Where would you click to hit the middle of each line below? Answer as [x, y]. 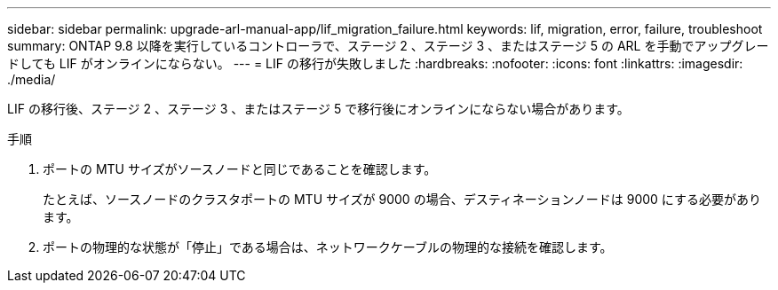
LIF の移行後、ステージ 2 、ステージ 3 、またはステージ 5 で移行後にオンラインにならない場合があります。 [318, 109]
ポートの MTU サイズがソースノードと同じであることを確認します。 [240, 169]
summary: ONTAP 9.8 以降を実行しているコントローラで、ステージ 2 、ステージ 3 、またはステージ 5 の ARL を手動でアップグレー [388, 46]
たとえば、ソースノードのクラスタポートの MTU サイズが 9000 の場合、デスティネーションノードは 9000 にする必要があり [402, 199]
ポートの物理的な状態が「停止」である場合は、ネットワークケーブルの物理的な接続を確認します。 [328, 247]
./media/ [32, 79]
